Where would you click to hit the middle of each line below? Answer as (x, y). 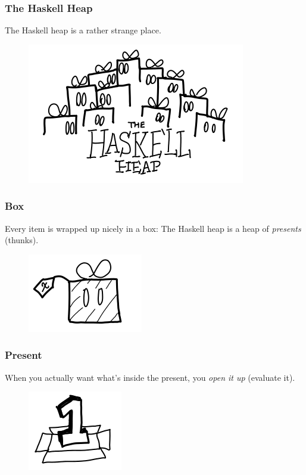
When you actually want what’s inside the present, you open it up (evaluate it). (150, 377)
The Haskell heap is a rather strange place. (83, 30)
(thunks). (22, 240)
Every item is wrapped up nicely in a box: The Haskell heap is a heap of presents (153, 228)
